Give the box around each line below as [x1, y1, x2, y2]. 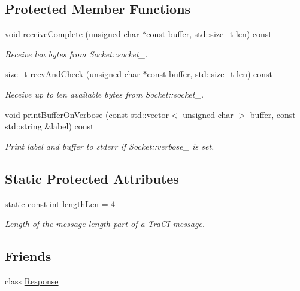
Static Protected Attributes [5, 169, 179, 187]
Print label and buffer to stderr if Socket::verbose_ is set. [5, 140, 214, 152]
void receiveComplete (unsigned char [5, 28, 140, 40]
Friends [5, 247, 51, 265]
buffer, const [250, 108, 296, 120]
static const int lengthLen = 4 [5, 197, 116, 210]
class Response [5, 274, 59, 287]
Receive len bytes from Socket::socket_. [5, 47, 148, 60]
